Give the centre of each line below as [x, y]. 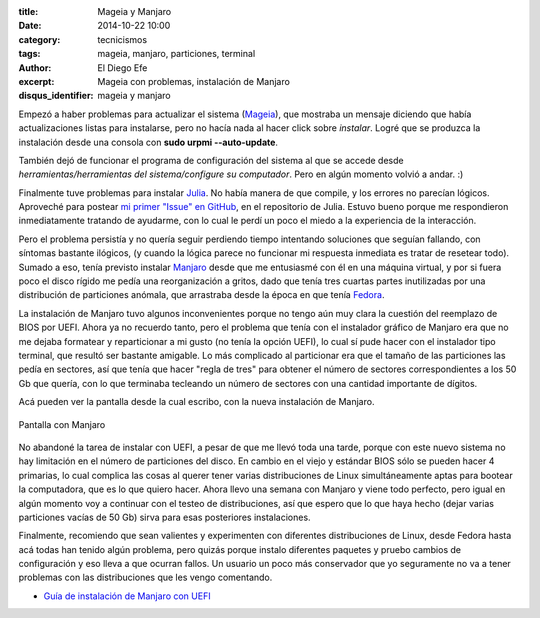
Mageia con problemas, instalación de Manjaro [193, 81]
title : [28, 11]
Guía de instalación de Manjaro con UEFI [127, 596]
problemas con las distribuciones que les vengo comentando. [145, 577]
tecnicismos [122, 39]
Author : [35, 67]
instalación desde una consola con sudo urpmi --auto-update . [148, 142]
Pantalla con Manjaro [62, 424]
